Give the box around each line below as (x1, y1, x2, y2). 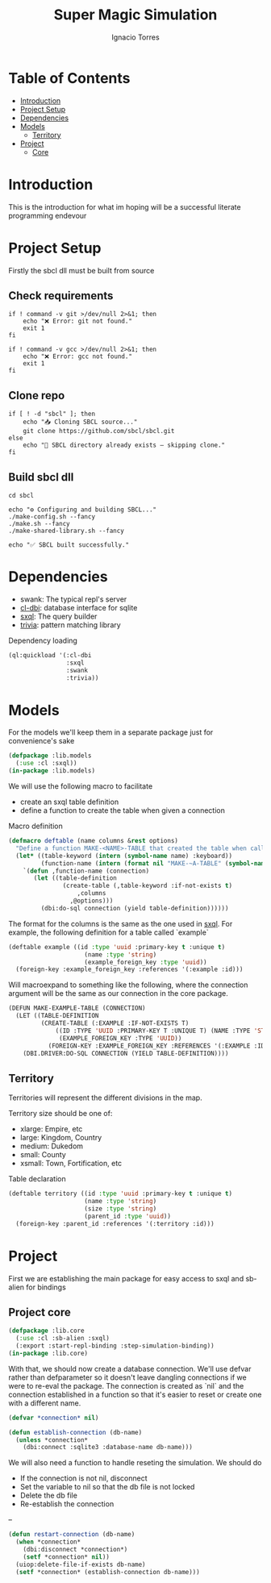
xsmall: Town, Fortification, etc (19, 1159, 123, 1169)
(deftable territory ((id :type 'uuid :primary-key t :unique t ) (8, 1189, 232, 1198)
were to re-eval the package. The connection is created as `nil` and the (8, 1381, 244, 1390)
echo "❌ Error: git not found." (23, 317, 133, 326)
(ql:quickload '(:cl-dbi (8, 651, 92, 659)
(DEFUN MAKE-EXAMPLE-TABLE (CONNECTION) (8, 1004, 147, 1013)
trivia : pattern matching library (19, 619, 121, 630)
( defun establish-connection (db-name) (8, 1428, 143, 1436)
